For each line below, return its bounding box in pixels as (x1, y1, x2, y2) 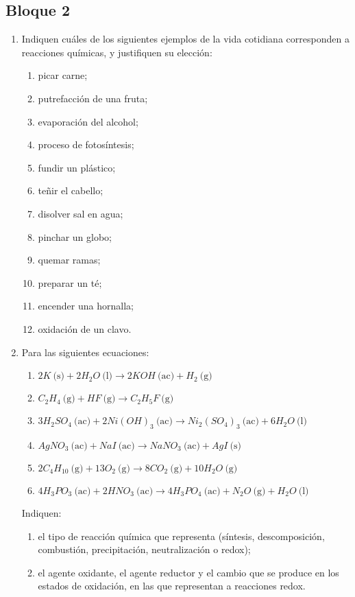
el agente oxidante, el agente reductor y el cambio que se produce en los (38, 565, 339, 579)
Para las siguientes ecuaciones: (21, 344, 149, 359)
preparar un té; (38, 275, 102, 290)
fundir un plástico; (38, 160, 116, 174)
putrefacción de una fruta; (38, 91, 148, 105)
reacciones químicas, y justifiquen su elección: (21, 45, 212, 59)
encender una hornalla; (38, 298, 134, 313)
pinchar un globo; (38, 229, 112, 244)
